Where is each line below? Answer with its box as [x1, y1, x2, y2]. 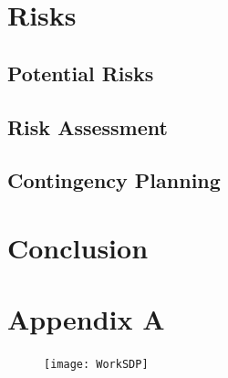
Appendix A [7, 300, 165, 338]
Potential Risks [7, 58, 154, 87]
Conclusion [7, 228, 149, 266]
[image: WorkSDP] [44, 358, 149, 372]
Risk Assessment [7, 112, 168, 141]
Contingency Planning [7, 166, 221, 194]
